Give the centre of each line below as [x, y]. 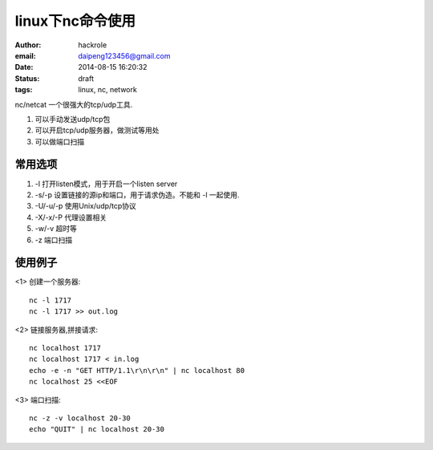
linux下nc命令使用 [75, 21]
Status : [27, 78]
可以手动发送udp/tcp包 [73, 119]
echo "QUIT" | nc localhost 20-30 [97, 430]
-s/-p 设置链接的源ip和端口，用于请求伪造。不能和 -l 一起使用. [137, 195]
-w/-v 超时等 [56, 229]
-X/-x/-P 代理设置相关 [71, 217]
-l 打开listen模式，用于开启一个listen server [106, 184]
